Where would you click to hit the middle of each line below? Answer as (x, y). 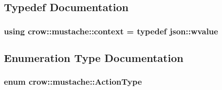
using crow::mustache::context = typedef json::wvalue (111, 31)
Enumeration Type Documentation (94, 58)
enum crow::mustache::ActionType (73, 82)
